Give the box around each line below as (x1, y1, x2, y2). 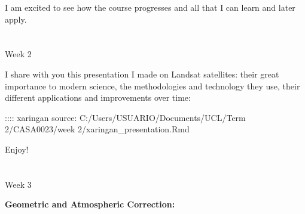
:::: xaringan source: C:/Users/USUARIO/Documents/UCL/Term (5, 111, 246, 123)
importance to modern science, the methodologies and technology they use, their (5, 79, 300, 92)
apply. (5, 13, 27, 25)
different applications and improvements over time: (5, 91, 191, 104)
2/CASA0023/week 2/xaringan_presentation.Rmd (5, 123, 190, 135)
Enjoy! (5, 142, 29, 155)
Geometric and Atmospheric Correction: (5, 198, 175, 210)
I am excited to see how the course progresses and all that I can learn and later (5, 1, 295, 13)
